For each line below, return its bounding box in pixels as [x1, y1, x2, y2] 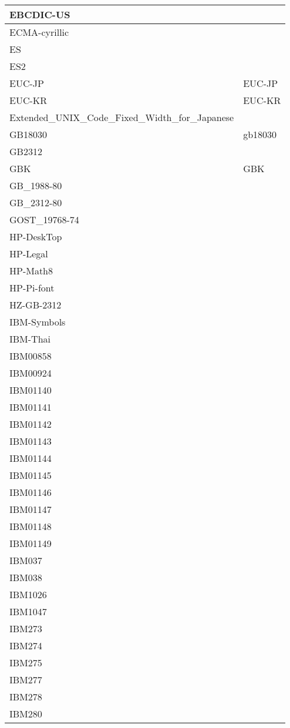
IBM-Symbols [9, 315, 66, 328]
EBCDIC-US [9, 8, 70, 21]
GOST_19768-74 [9, 213, 79, 226]
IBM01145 [9, 468, 52, 482]
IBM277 [9, 673, 42, 686]
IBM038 [9, 571, 42, 584]
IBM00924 [9, 366, 52, 380]
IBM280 [9, 707, 42, 720]
